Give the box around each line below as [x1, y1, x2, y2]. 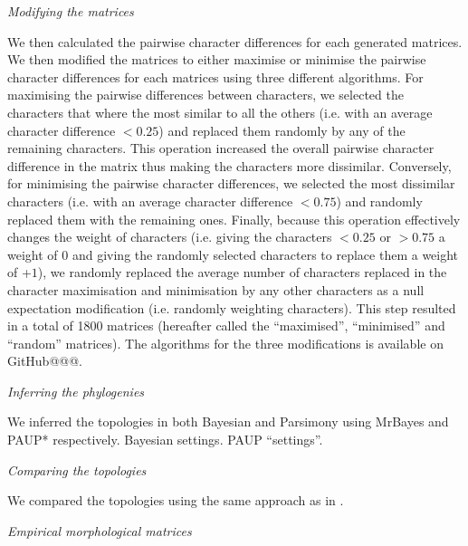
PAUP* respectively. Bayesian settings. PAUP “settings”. [7, 430, 323, 449]
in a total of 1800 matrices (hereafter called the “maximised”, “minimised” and [7, 316, 445, 335]
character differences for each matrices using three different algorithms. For [7, 67, 424, 86]
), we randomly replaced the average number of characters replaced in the [37, 263, 447, 282]
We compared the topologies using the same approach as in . [7, 491, 344, 510]
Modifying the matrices [7, 2, 134, 20]
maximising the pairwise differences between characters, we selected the [7, 85, 404, 104]
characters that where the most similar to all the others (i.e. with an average [7, 102, 433, 121]
